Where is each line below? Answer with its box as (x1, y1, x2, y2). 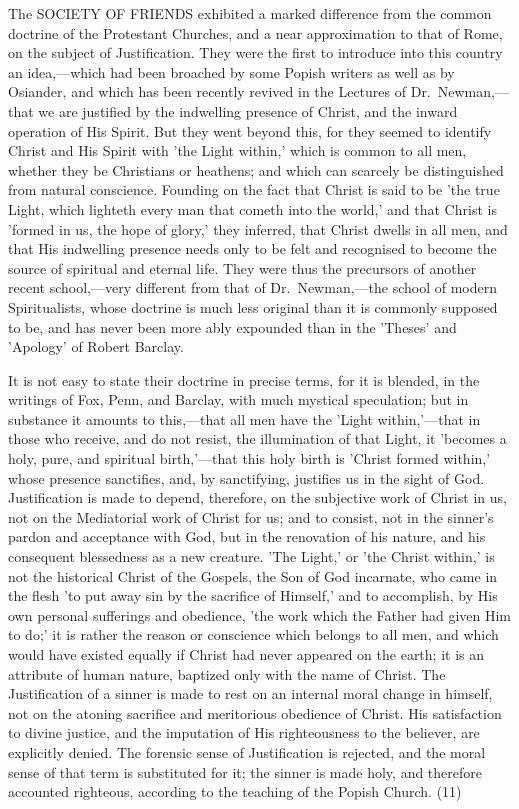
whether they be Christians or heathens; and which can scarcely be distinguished (8, 159, 504, 180)
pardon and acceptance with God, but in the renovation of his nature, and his (8, 526, 486, 547)
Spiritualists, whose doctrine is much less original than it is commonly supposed (8, 296, 498, 317)
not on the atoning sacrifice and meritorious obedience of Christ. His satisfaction (8, 702, 502, 723)
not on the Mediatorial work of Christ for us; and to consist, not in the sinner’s (8, 506, 494, 527)
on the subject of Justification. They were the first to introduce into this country (8, 42, 503, 63)
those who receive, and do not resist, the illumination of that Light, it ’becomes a (8, 428, 507, 449)
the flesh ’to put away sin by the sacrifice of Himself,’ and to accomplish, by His (8, 585, 498, 606)
